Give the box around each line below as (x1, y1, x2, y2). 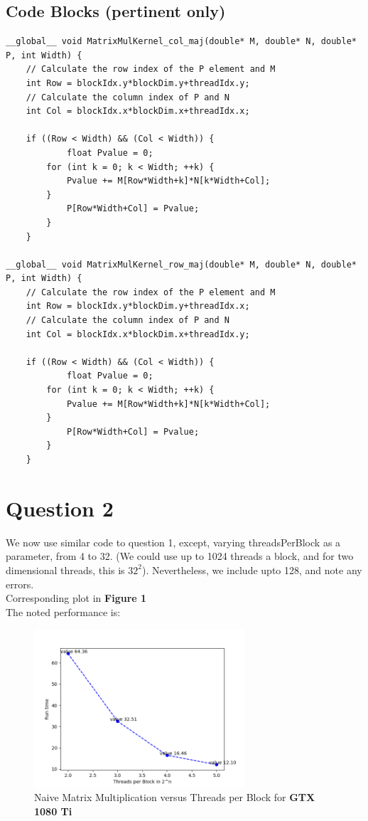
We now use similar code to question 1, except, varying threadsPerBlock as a (6, 534, 341, 549)
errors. (6, 576, 34, 591)
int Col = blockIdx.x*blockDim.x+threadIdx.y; (26, 329, 250, 339)
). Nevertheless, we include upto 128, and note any (141, 562, 362, 577)
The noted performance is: (6, 604, 121, 619)
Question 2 (6, 493, 114, 522)
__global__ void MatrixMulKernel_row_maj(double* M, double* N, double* (6, 259, 357, 270)
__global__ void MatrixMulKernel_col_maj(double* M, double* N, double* (6, 36, 357, 47)
